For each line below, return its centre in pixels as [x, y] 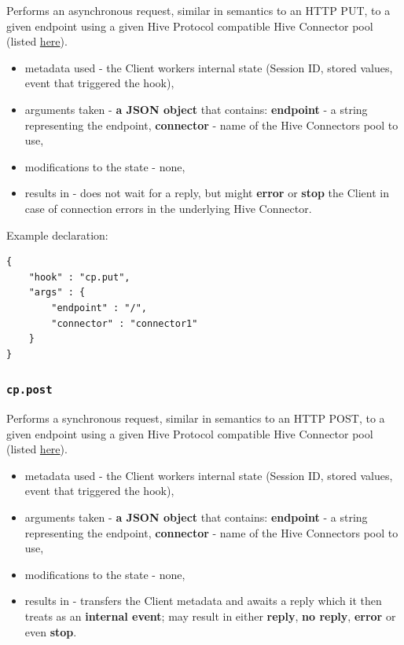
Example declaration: [57, 235]
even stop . [51, 631]
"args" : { [57, 293]
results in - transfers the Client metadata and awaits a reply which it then [203, 601]
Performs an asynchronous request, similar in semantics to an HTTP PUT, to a [198, 10]
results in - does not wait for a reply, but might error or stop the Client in [207, 193]
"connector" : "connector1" [125, 323]
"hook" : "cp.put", [79, 277]
